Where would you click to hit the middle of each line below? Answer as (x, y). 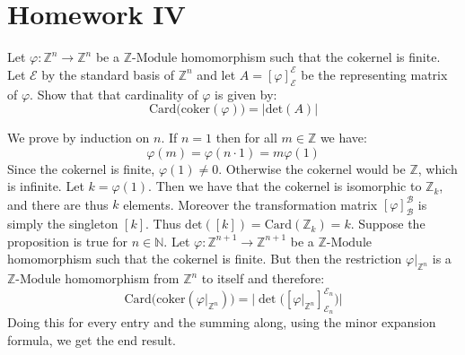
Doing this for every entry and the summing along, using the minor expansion (222, 322)
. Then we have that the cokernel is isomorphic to (285, 186)
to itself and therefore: (263, 278)
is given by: (246, 94)
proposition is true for (68, 241)
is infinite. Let (46, 186)
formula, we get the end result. (92, 340)
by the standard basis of (108, 74)
